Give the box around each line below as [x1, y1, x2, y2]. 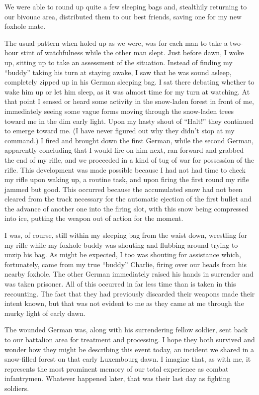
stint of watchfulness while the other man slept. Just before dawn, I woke [20, 47, 244, 58]
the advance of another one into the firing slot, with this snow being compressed [4, 203, 249, 213]
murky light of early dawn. [4, 307, 86, 318]
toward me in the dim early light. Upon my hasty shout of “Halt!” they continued [4, 115, 254, 126]
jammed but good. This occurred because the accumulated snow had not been [4, 184, 243, 194]
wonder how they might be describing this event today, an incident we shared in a [4, 344, 255, 354]
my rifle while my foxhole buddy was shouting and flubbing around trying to [4, 239, 238, 250]
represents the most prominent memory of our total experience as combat [4, 363, 229, 374]
